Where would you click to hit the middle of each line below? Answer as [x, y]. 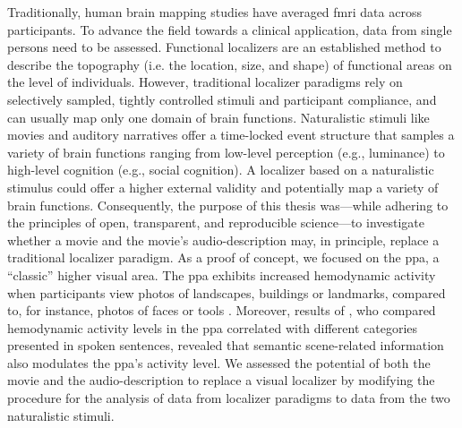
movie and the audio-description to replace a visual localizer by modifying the [221, 380]
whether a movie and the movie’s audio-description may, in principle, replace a [223, 240]
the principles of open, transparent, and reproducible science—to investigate [216, 223]
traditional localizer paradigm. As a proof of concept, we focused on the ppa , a [223, 257]
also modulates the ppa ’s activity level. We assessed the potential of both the [219, 362]
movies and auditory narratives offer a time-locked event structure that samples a [231, 135]
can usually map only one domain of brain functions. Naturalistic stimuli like [218, 117]
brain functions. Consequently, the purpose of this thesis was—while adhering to [228, 205]
